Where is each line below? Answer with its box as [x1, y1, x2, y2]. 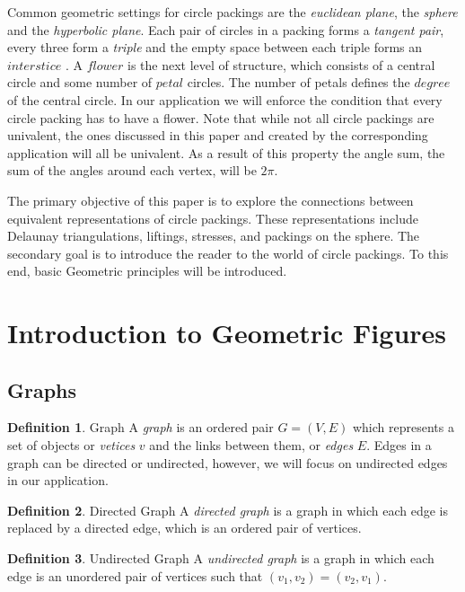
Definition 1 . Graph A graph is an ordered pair [7, 418, 274, 437]
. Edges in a [366, 436, 432, 455]
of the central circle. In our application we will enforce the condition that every [7, 90, 443, 109]
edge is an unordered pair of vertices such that [7, 566, 263, 585]
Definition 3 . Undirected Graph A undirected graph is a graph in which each [7, 549, 434, 568]
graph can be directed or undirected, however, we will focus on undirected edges [7, 453, 448, 472]
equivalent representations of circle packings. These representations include [7, 208, 418, 227]
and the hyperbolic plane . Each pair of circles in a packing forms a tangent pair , [7, 20, 444, 39]
